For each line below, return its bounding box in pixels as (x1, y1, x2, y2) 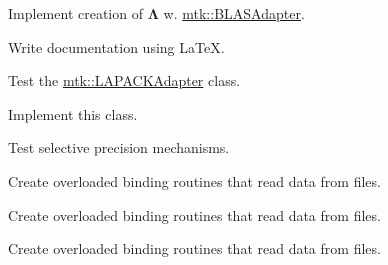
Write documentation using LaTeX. (8, 36, 225, 57)
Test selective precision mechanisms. (8, 137, 230, 158)
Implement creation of (8, 3, 143, 23)
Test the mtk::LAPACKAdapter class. (8, 70, 241, 91)
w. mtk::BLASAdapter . (163, 3, 305, 23)
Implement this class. (8, 103, 138, 124)
